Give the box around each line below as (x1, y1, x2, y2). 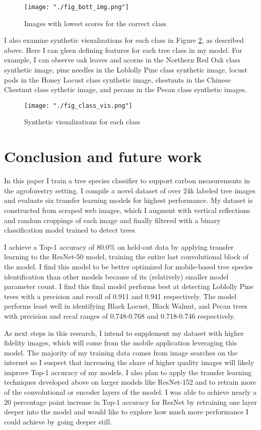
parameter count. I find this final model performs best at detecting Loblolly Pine (4, 281, 254, 292)
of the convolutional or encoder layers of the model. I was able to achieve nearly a (4, 387, 257, 397)
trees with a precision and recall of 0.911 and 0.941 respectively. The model (4, 291, 237, 301)
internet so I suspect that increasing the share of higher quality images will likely (4, 357, 254, 368)
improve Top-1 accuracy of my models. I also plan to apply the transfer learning (4, 367, 252, 377)
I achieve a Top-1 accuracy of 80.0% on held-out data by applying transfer (4, 241, 234, 252)
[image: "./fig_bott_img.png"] (24, 4, 129, 11)
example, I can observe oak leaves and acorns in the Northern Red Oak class (4, 54, 240, 65)
